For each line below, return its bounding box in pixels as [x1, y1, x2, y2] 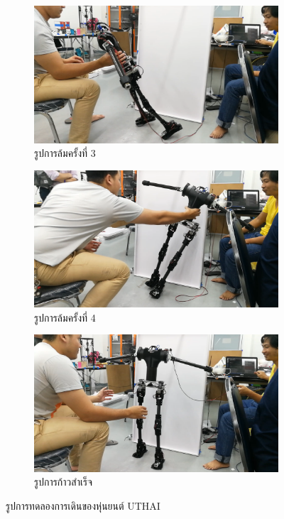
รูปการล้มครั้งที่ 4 [34, 310, 96, 324]
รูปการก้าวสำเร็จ [34, 474, 92, 489]
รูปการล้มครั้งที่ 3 [34, 146, 96, 160]
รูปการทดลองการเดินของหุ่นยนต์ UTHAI [6, 498, 160, 513]
